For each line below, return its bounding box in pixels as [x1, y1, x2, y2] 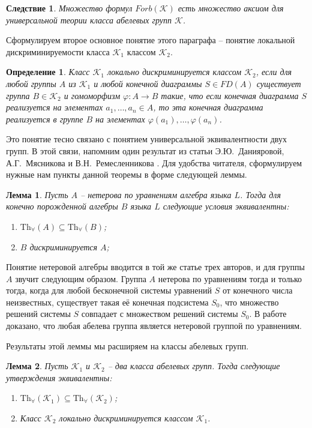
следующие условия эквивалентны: [163, 200, 289, 212]
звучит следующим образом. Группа [15, 272, 146, 285]
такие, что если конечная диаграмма [161, 89, 299, 101]
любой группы [6, 77, 56, 89]
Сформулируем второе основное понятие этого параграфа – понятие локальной [6, 34, 295, 46]
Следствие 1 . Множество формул [6, 2, 133, 14]
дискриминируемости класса [6, 45, 110, 58]
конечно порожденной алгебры [6, 200, 118, 212]
